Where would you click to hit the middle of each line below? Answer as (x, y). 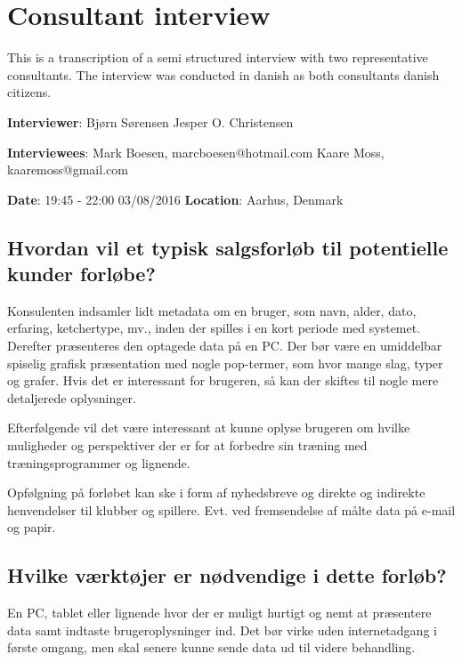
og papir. (32, 527)
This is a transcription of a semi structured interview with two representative (218, 57)
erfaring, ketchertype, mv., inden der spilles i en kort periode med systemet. (214, 328)
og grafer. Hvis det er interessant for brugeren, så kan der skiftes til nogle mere (223, 380)
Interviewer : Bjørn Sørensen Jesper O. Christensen (150, 121)
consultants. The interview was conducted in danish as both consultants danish (223, 74)
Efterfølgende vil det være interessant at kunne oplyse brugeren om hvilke (209, 428)
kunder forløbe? (81, 274)
